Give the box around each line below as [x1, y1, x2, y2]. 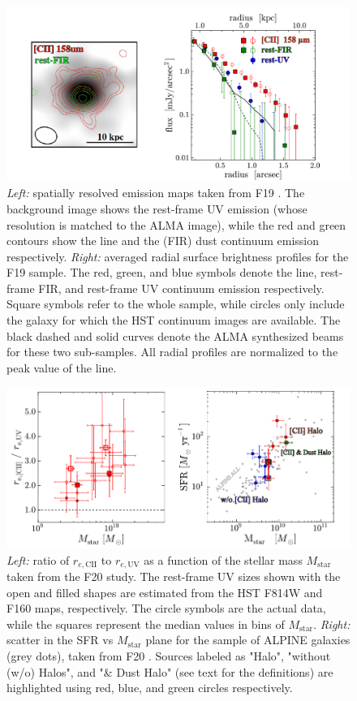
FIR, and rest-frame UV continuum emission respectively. [38, 279, 325, 296]
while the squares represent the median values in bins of [6, 615, 285, 632]
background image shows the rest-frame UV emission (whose [6, 200, 308, 217]
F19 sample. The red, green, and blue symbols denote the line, [6, 264, 317, 281]
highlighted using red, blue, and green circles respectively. [6, 679, 293, 696]
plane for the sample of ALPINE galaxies [145, 631, 351, 648]
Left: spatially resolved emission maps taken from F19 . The [6, 184, 305, 201]
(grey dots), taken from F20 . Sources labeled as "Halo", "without [6, 647, 331, 664]
